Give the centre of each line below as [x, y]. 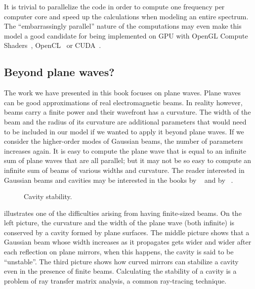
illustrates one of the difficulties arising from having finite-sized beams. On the [123, 213]
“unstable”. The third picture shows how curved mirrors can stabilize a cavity [121, 261]
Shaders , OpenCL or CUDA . [53, 45]
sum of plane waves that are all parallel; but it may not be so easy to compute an [128, 160]
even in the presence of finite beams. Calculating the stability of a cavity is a [120, 271]
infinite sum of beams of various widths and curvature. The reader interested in [124, 170]
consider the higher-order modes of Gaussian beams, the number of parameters [124, 141]
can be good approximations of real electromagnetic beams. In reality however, [123, 102]
